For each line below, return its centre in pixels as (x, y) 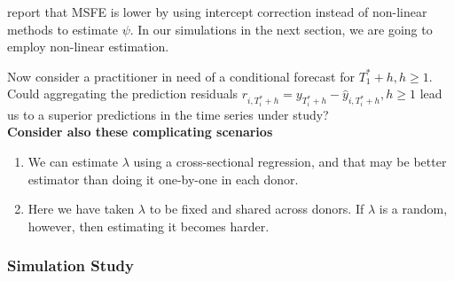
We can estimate (73, 161)
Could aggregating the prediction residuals (123, 94)
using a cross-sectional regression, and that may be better (290, 161)
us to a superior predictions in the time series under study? (168, 114)
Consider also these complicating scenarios (140, 132)
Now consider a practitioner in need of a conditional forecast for (181, 76)
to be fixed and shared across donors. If (257, 209)
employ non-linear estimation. (88, 47)
